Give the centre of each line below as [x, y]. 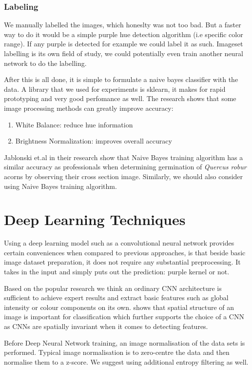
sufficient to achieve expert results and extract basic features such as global [116, 298]
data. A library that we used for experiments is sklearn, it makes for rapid [115, 89]
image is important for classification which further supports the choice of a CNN [124, 317]
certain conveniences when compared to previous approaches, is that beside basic [125, 252]
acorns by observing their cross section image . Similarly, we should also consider [124, 176]
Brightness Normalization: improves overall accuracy [94, 141]
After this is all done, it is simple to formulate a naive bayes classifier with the [121, 79]
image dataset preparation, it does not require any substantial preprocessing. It [122, 262]
